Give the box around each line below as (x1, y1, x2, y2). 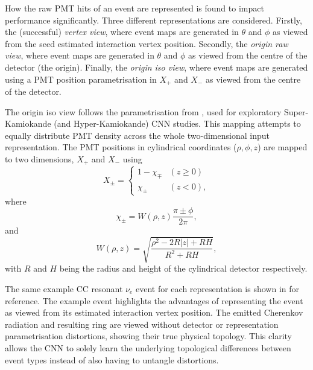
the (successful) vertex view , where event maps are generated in (5, 25, 239, 38)
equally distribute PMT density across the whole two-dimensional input (5, 129, 270, 141)
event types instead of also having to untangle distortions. (5, 353, 219, 366)
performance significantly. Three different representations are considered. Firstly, (5, 13, 302, 26)
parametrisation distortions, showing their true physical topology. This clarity (5, 330, 292, 342)
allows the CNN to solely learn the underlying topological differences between (5, 341, 291, 354)
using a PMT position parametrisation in (5, 72, 157, 85)
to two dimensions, (5, 152, 74, 165)
